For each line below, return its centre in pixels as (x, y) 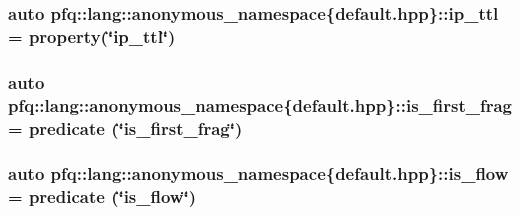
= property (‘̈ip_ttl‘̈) (92, 35)
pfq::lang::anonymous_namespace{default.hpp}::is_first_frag (260, 104)
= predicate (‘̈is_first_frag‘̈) (125, 127)
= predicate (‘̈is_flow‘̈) (102, 196)
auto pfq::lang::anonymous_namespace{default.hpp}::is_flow (258, 173)
